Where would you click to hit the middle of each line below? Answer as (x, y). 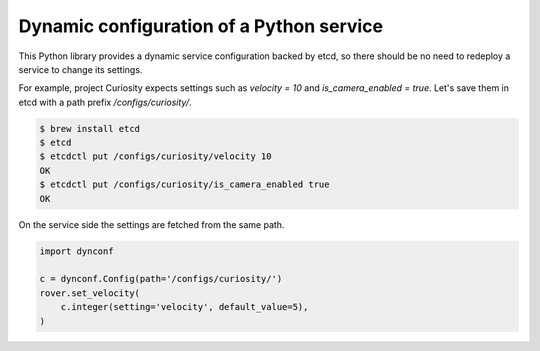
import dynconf (76, 251)
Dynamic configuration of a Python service (201, 26)
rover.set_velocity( (89, 293)
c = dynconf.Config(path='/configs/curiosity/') (161, 279)
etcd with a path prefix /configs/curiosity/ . (105, 102)
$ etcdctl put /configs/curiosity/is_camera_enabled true (184, 184)
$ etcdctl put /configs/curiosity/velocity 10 (155, 156)
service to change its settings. (80, 69)
